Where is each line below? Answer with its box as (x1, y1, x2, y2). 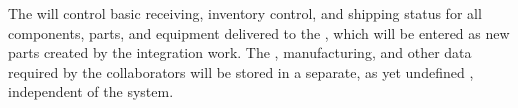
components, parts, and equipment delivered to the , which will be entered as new (8, 22, 510, 43)
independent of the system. (8, 81, 174, 102)
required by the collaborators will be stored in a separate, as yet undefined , (8, 61, 474, 82)
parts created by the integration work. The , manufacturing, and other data (8, 42, 472, 63)
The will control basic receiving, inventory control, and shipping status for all (8, 3, 482, 23)
